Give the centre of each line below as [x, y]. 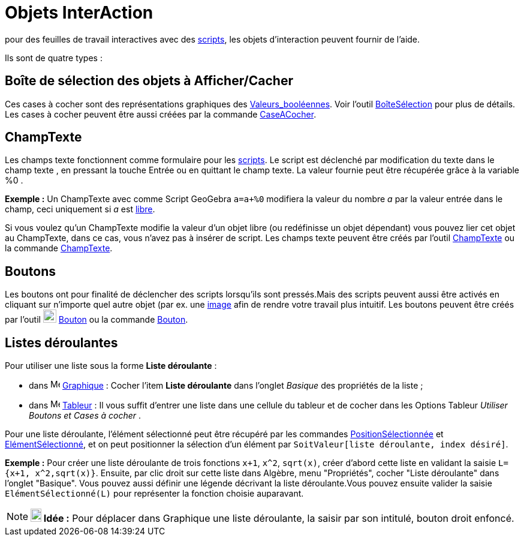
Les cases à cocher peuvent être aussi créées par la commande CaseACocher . [161, 114]
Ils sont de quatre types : [54, 58]
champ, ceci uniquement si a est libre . [80, 209]
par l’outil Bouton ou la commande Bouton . [97, 320]
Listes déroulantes [61, 342]
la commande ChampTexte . [59, 248]
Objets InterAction [79, 13]
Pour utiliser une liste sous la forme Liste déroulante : [111, 366]
